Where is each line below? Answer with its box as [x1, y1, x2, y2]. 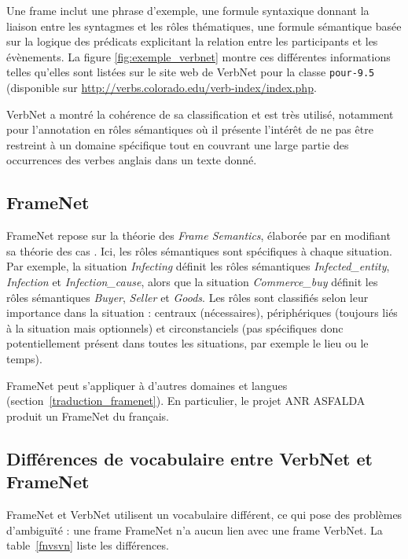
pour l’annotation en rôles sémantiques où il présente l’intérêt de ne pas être [6, 121, 373, 138]
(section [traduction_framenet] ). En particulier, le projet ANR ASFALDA [6, 392, 366, 409]
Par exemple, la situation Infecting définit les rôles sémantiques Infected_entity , [6, 258, 390, 274]
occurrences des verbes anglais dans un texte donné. [6, 152, 257, 168]
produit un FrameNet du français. [6, 407, 169, 424]
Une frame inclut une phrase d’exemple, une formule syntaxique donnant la [6, 2, 369, 18]
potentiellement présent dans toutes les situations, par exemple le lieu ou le [6, 335, 369, 351]
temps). [6, 350, 42, 366]
